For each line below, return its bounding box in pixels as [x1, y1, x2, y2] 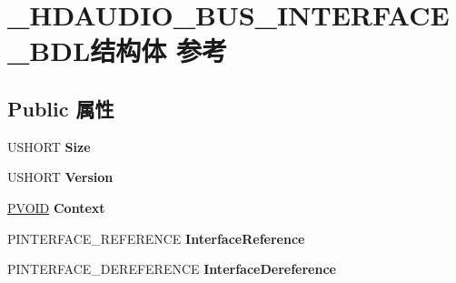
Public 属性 [7, 94, 114, 122]
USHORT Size [7, 136, 91, 156]
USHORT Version [7, 167, 114, 187]
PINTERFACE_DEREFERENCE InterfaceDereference [7, 259, 336, 278]
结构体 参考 [90, 32, 228, 69]
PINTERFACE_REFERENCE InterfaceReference [7, 228, 305, 248]
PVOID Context [7, 197, 105, 217]
